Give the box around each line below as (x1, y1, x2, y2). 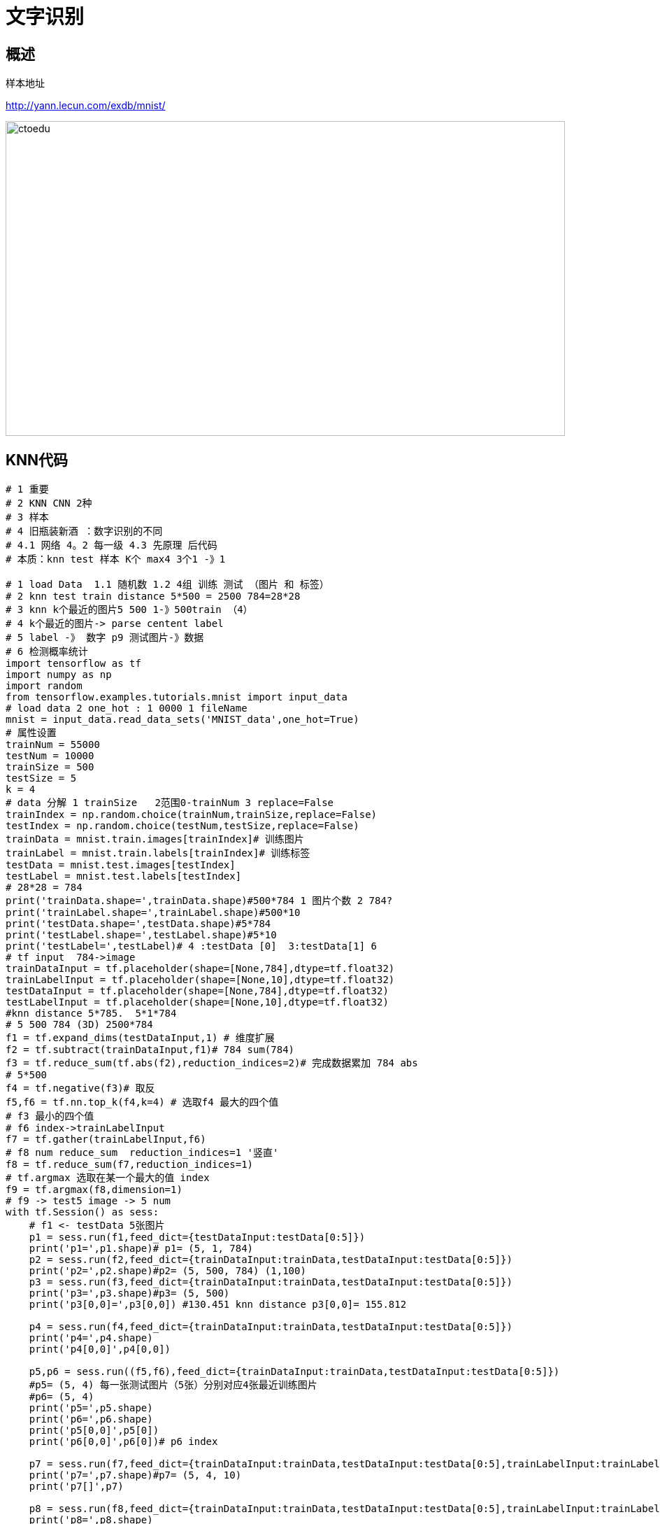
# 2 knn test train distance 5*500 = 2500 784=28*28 (6, 591, 301, 602)
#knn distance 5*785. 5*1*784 (6, 1008, 177, 1019)
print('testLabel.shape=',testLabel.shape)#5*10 (6, 929, 277, 941)
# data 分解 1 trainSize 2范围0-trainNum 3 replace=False (6, 797, 334, 809)
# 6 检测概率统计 (6, 646, 88, 658)
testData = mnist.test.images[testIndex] (6, 859, 236, 871)
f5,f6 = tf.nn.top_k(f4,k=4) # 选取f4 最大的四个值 (6, 1096, 279, 1108)
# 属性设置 (6, 727, 57, 739)
